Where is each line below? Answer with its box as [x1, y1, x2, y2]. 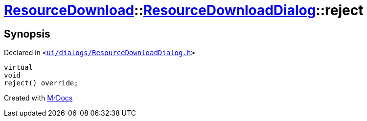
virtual [4, 63, 33, 72]
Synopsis [4, 27, 50, 40]
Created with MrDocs [4, 94, 73, 102]
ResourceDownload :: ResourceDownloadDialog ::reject [4, 2, 364, 19]
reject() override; [4, 79, 78, 87]
